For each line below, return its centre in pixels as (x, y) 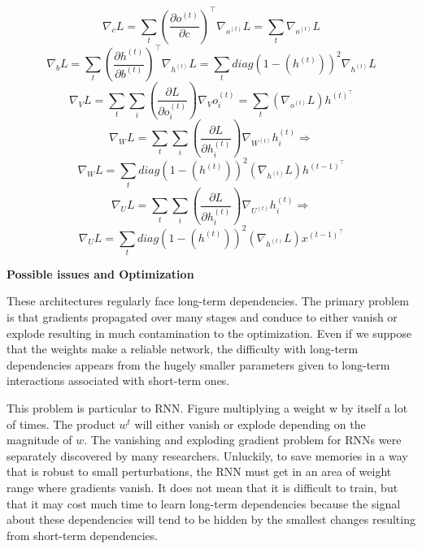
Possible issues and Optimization (100, 273)
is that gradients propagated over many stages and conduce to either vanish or (202, 317)
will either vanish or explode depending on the (250, 424)
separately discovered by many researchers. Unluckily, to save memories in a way (207, 455)
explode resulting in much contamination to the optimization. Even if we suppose (209, 333)
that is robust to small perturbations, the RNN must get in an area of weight (199, 471)
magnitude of (39, 440)
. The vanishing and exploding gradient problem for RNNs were (243, 440)
